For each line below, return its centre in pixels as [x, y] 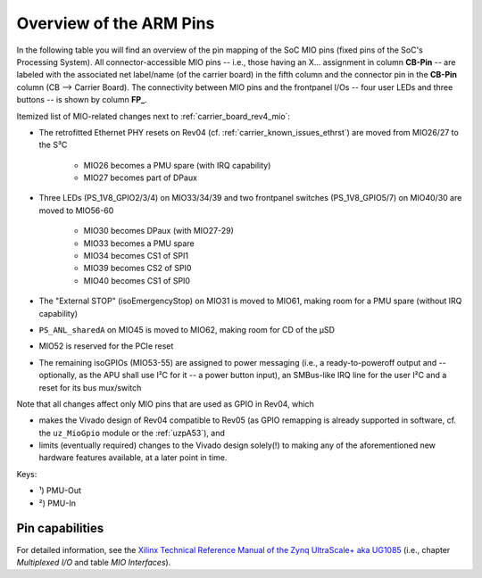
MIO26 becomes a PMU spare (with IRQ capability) [177, 165]
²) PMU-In [57, 503]
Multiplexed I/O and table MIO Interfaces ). [94, 562]
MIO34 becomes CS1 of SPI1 [136, 256]
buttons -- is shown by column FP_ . [82, 100]
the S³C [53, 145]
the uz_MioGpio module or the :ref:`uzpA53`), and [132, 433]
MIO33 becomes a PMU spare [139, 243]
